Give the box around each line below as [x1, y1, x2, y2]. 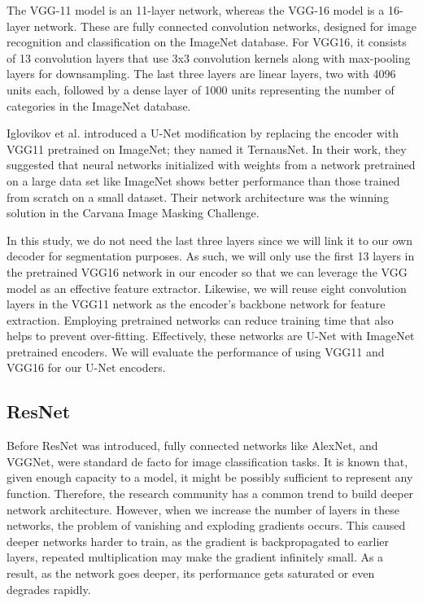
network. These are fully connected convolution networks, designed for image [33, 17, 417, 34]
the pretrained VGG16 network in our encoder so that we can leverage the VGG [7, 263, 408, 280]
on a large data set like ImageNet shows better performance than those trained [7, 172, 400, 189]
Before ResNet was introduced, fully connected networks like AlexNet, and [7, 437, 378, 454]
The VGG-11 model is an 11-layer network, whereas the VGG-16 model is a [7, 2, 385, 18]
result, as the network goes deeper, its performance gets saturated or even [7, 565, 375, 582]
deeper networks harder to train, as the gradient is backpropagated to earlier [7, 532, 389, 549]
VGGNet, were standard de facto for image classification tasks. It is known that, [7, 452, 408, 470]
